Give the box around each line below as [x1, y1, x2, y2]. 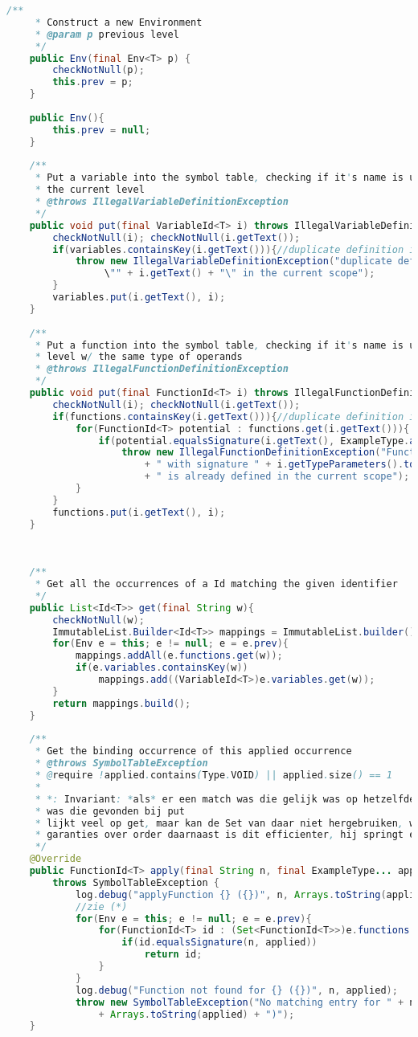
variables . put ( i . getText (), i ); [52, 292, 226, 303]
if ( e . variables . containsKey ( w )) [75, 662, 248, 674]
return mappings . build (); [52, 697, 191, 709]
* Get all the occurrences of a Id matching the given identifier [35, 578, 398, 590]
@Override [29, 853, 82, 865]
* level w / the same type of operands [35, 351, 243, 363]
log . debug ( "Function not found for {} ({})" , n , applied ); [75, 984, 398, 996]
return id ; [144, 949, 203, 961]
